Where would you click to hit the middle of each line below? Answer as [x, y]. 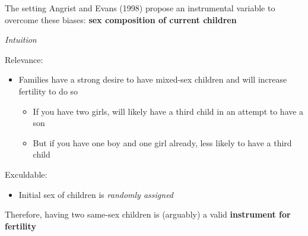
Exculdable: [26, 174]
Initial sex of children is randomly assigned [96, 194]
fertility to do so [48, 91]
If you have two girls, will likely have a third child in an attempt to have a [168, 111]
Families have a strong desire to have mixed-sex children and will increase [153, 79]
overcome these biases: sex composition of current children [121, 19]
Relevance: [24, 59]
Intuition [21, 40]
